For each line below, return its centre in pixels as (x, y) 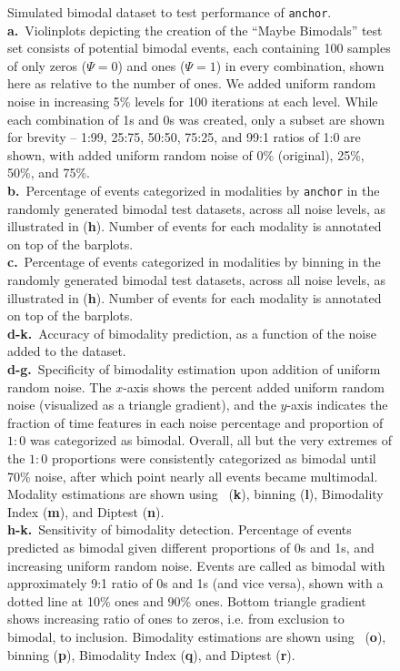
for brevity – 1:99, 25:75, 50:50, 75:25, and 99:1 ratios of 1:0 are (184, 137)
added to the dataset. (67, 351)
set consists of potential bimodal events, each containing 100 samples (199, 48)
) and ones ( (151, 65)
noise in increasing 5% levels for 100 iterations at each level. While (193, 102)
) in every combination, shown (300, 65)
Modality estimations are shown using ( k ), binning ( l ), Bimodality (195, 494)
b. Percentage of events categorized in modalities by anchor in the (194, 190)
